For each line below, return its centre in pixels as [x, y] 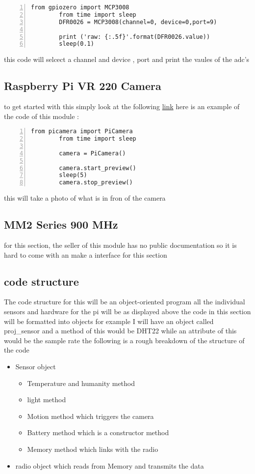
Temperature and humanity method [81, 383]
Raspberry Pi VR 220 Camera [83, 86]
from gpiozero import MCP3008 [80, 7]
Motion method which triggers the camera [90, 416]
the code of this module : [41, 116]
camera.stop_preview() [96, 183]
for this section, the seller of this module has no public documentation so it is [120, 245]
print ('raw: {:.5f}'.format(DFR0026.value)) [135, 37]
